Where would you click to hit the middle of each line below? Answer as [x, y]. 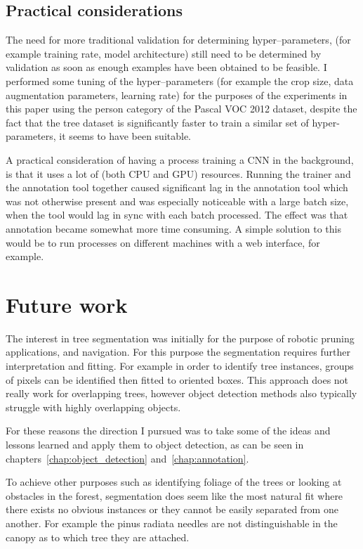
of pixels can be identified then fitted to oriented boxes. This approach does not [177, 379]
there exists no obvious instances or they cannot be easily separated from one [172, 509]
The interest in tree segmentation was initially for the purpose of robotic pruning [180, 338]
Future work [67, 304]
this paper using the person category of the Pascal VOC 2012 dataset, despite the [181, 109]
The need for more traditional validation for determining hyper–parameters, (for [178, 40]
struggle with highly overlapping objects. [93, 407]
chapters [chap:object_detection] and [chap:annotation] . [127, 458]
